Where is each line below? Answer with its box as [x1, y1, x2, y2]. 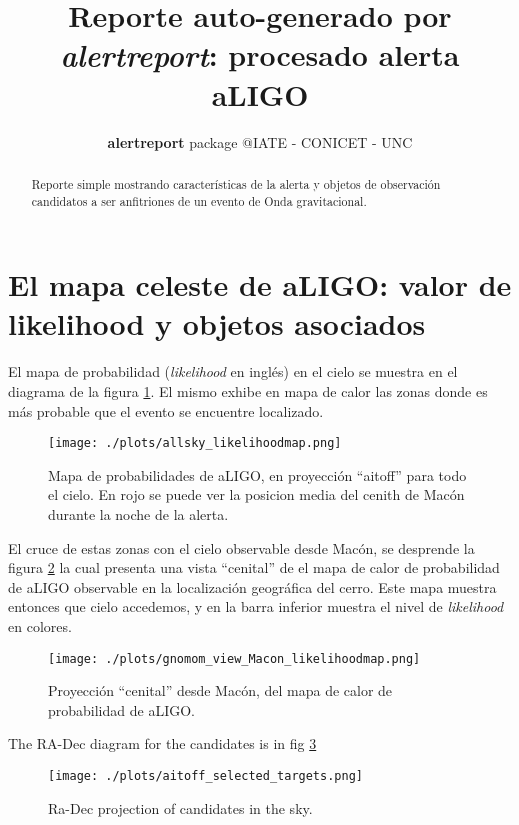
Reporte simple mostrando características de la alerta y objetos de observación [31, 175, 441, 192]
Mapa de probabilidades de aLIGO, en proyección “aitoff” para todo [48, 464, 467, 485]
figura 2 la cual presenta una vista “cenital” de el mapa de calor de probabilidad [8, 557, 500, 578]
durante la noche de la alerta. [48, 503, 229, 524]
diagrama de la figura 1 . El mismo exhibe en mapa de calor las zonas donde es [8, 380, 488, 401]
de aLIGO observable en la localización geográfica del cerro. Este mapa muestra [8, 576, 497, 597]
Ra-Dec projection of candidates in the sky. [48, 797, 313, 818]
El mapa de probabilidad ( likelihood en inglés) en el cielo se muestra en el [8, 361, 458, 382]
